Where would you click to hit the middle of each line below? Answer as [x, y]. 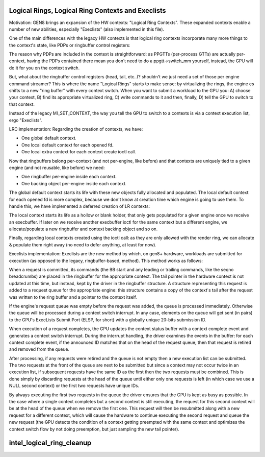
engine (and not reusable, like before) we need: [57, 168]
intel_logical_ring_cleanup [50, 443]
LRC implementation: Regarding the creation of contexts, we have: [76, 129]
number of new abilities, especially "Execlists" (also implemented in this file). [87, 29]
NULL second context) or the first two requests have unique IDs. [74, 386]
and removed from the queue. [39, 349]
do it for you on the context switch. [44, 68]
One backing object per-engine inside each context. [74, 183]
